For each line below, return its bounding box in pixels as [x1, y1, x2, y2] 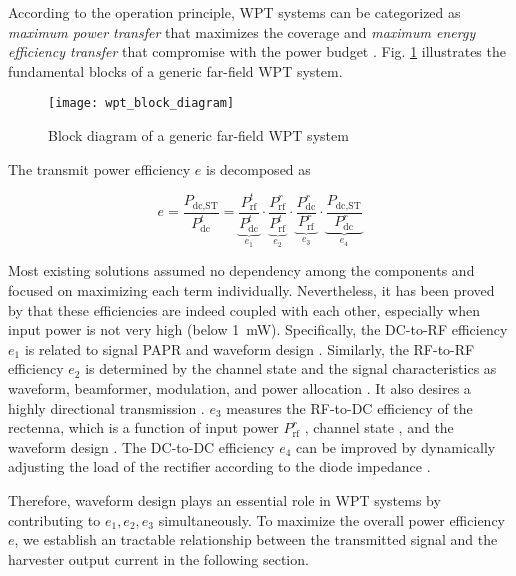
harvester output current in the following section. [8, 548, 309, 569]
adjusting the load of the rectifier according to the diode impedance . [8, 456, 431, 477]
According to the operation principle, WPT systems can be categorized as [8, 2, 461, 22]
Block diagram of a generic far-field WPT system [48, 125, 349, 146]
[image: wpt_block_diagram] [48, 96, 235, 111]
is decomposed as [205, 158, 311, 179]
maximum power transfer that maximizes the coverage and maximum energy [8, 21, 476, 42]
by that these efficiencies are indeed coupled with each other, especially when [8, 299, 480, 320]
